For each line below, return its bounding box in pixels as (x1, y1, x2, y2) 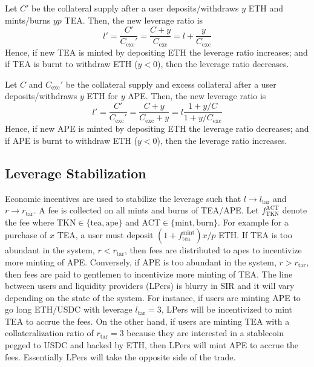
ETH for (87, 89, 119, 102)
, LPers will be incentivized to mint (161, 303, 292, 316)
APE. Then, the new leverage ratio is (128, 89, 266, 102)
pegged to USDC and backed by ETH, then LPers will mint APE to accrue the (5, 339, 299, 351)
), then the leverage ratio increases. (157, 134, 287, 146)
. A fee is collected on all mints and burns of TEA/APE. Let (33, 204, 259, 216)
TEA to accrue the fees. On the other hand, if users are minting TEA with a (5, 314, 290, 327)
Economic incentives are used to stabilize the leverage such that (5, 192, 241, 204)
